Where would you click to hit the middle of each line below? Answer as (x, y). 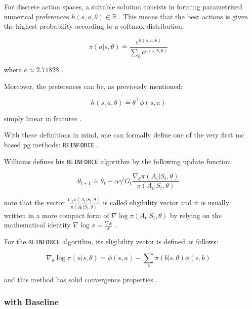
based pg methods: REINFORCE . (51, 144)
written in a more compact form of (57, 215)
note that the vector (34, 202)
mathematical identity (37, 225)
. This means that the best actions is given (183, 16)
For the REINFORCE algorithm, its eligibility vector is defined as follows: (111, 242)
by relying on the (196, 215)
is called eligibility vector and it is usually (166, 202)
